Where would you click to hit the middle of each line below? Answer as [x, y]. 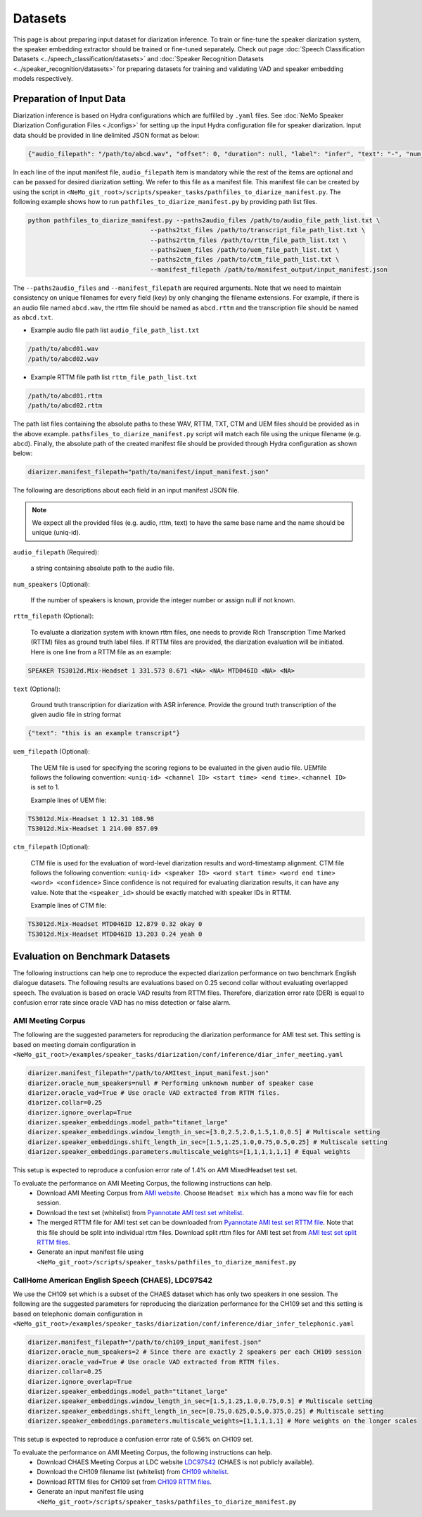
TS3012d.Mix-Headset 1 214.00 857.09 [93, 829]
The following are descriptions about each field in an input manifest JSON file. [126, 490]
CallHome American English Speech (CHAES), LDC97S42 [113, 1280]
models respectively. [43, 79]
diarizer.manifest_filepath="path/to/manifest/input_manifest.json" [148, 472]
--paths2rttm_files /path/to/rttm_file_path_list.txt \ [249, 240]
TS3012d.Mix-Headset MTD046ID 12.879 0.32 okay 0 [115, 924]
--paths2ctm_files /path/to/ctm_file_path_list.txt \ [245, 260]
